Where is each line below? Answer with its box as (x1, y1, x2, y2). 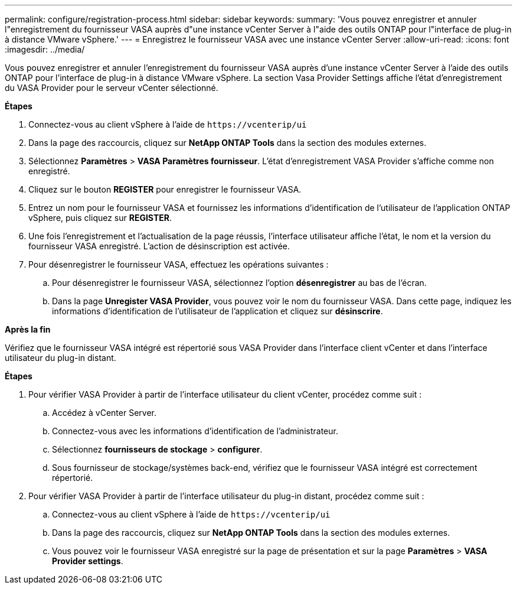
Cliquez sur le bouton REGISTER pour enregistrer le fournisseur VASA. (28, 184, 302, 194)
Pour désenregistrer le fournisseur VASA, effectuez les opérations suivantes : (28, 259, 329, 269)
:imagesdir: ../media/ (5, 44, 85, 54)
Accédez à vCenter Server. (52, 408, 156, 418)
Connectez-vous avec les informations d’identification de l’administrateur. (52, 426, 338, 436)
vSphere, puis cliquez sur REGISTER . (28, 213, 172, 223)
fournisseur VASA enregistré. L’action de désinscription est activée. (28, 241, 290, 251)
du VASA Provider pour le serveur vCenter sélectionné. (5, 83, 218, 93)
